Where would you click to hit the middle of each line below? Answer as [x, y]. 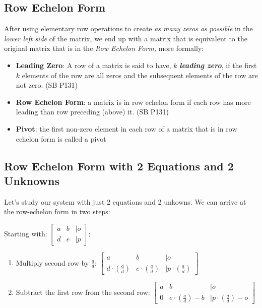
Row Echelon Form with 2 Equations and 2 [119, 166]
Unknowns [32, 180]
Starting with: [26, 233]
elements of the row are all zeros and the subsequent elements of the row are [140, 75]
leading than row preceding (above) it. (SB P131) [92, 112]
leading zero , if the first [218, 65]
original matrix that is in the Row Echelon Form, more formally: [104, 48]
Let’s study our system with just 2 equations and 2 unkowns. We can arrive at [125, 201]
